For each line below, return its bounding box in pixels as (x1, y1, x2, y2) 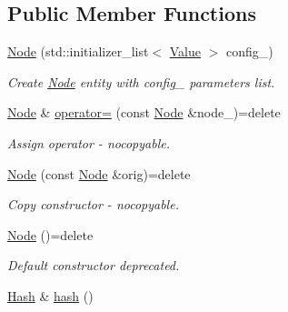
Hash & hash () (7, 286, 94, 305)
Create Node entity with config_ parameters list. (7, 72, 275, 91)
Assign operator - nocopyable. (7, 133, 170, 152)
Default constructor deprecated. (7, 256, 180, 275)
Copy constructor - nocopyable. (7, 195, 179, 214)
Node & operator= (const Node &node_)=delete (7, 103, 281, 122)
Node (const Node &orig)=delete (7, 164, 191, 183)
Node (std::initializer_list (7, 42, 149, 61)
